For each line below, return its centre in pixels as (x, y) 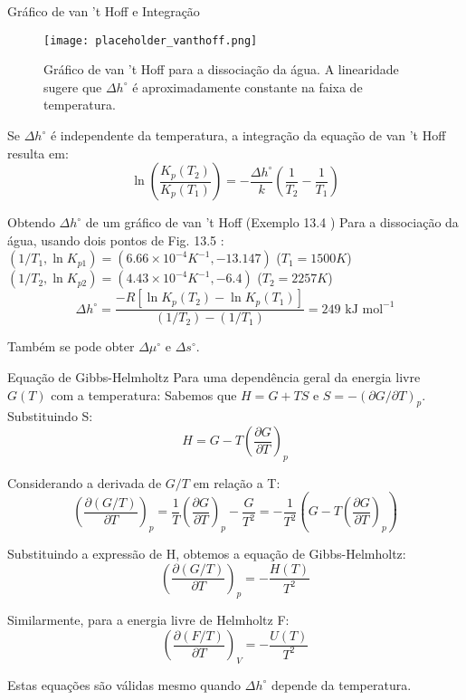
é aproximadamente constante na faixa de (247, 86)
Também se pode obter (71, 346)
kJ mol (364, 309)
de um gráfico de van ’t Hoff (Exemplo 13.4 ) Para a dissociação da (272, 222)
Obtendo (31, 222)
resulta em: (38, 153)
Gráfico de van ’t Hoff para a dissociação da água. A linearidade (221, 69)
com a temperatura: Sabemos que (144, 394)
